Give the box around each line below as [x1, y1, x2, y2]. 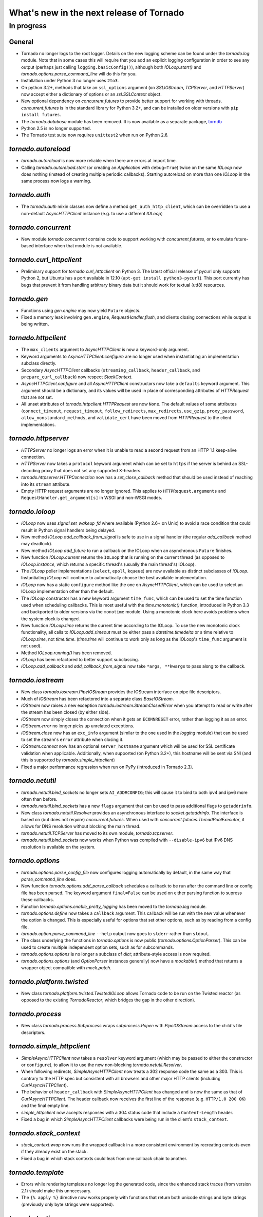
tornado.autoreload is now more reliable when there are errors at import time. [21, 158, 177, 164]
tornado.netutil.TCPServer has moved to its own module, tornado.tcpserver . [21, 830, 174, 836]
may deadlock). [21, 541, 53, 547]
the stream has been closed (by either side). [21, 709, 110, 715]
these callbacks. [21, 897, 54, 903]
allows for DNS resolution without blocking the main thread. [21, 823, 141, 830]
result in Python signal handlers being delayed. [21, 527, 115, 533]
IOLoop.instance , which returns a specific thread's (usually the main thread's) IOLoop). [21, 561, 196, 567]
